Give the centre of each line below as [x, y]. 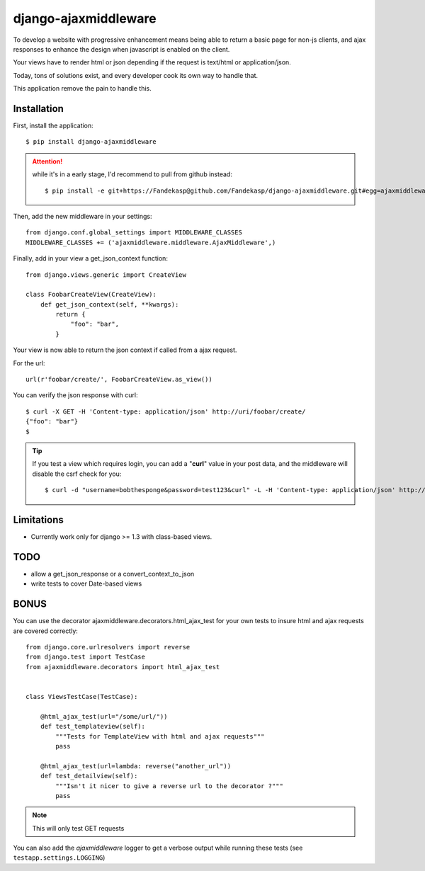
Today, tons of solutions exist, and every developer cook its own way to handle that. [136, 75]
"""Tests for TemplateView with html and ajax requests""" [160, 736]
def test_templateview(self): [92, 727]
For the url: [29, 363]
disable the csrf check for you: [77, 474]
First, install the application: [53, 126]
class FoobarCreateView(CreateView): [91, 295]
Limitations [38, 519]
